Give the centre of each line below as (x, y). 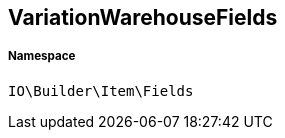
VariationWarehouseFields (143, 17)
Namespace (42, 56)
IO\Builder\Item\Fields (101, 90)
